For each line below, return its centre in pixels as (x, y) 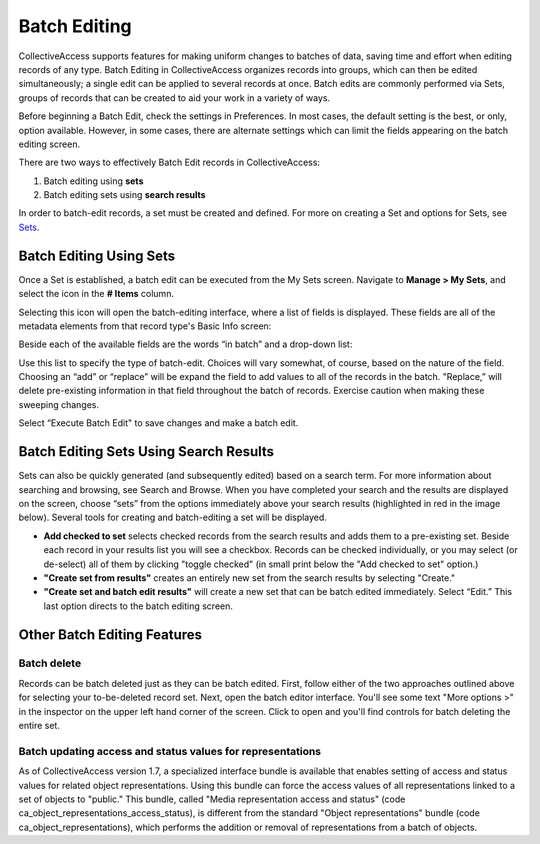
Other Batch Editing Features (110, 634)
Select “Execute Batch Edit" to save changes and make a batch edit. (158, 423)
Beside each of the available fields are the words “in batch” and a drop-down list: (185, 344)
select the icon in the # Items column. (96, 294)
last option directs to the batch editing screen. (138, 606)
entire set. (39, 726)
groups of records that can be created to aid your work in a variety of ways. (174, 97)
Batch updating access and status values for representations (170, 751)
